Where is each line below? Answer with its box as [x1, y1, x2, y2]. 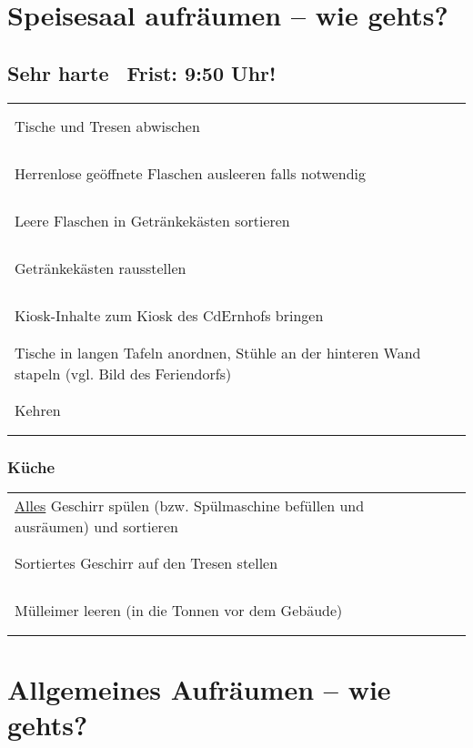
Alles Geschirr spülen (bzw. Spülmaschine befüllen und [15, 494, 365, 516]
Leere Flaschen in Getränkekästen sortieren [15, 210, 290, 232]
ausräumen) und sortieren [15, 515, 178, 537]
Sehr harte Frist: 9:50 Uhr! [7, 58, 277, 86]
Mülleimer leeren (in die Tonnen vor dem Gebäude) [15, 600, 343, 622]
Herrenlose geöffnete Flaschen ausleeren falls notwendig [15, 163, 367, 185]
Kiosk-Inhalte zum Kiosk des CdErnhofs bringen [15, 305, 324, 327]
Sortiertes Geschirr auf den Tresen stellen [15, 552, 278, 574]
